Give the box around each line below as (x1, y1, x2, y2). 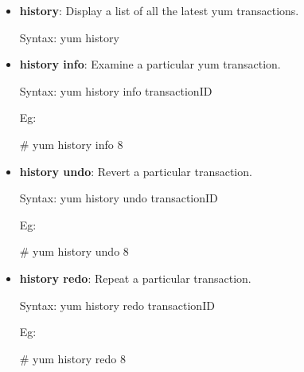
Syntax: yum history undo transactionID (19, 190, 218, 206)
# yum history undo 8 (19, 243, 129, 260)
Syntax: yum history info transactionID (19, 82, 212, 99)
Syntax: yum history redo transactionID (19, 296, 215, 313)
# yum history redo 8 (19, 350, 126, 366)
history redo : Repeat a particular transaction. (19, 269, 251, 286)
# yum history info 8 (19, 135, 123, 152)
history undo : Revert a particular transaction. (19, 163, 252, 179)
